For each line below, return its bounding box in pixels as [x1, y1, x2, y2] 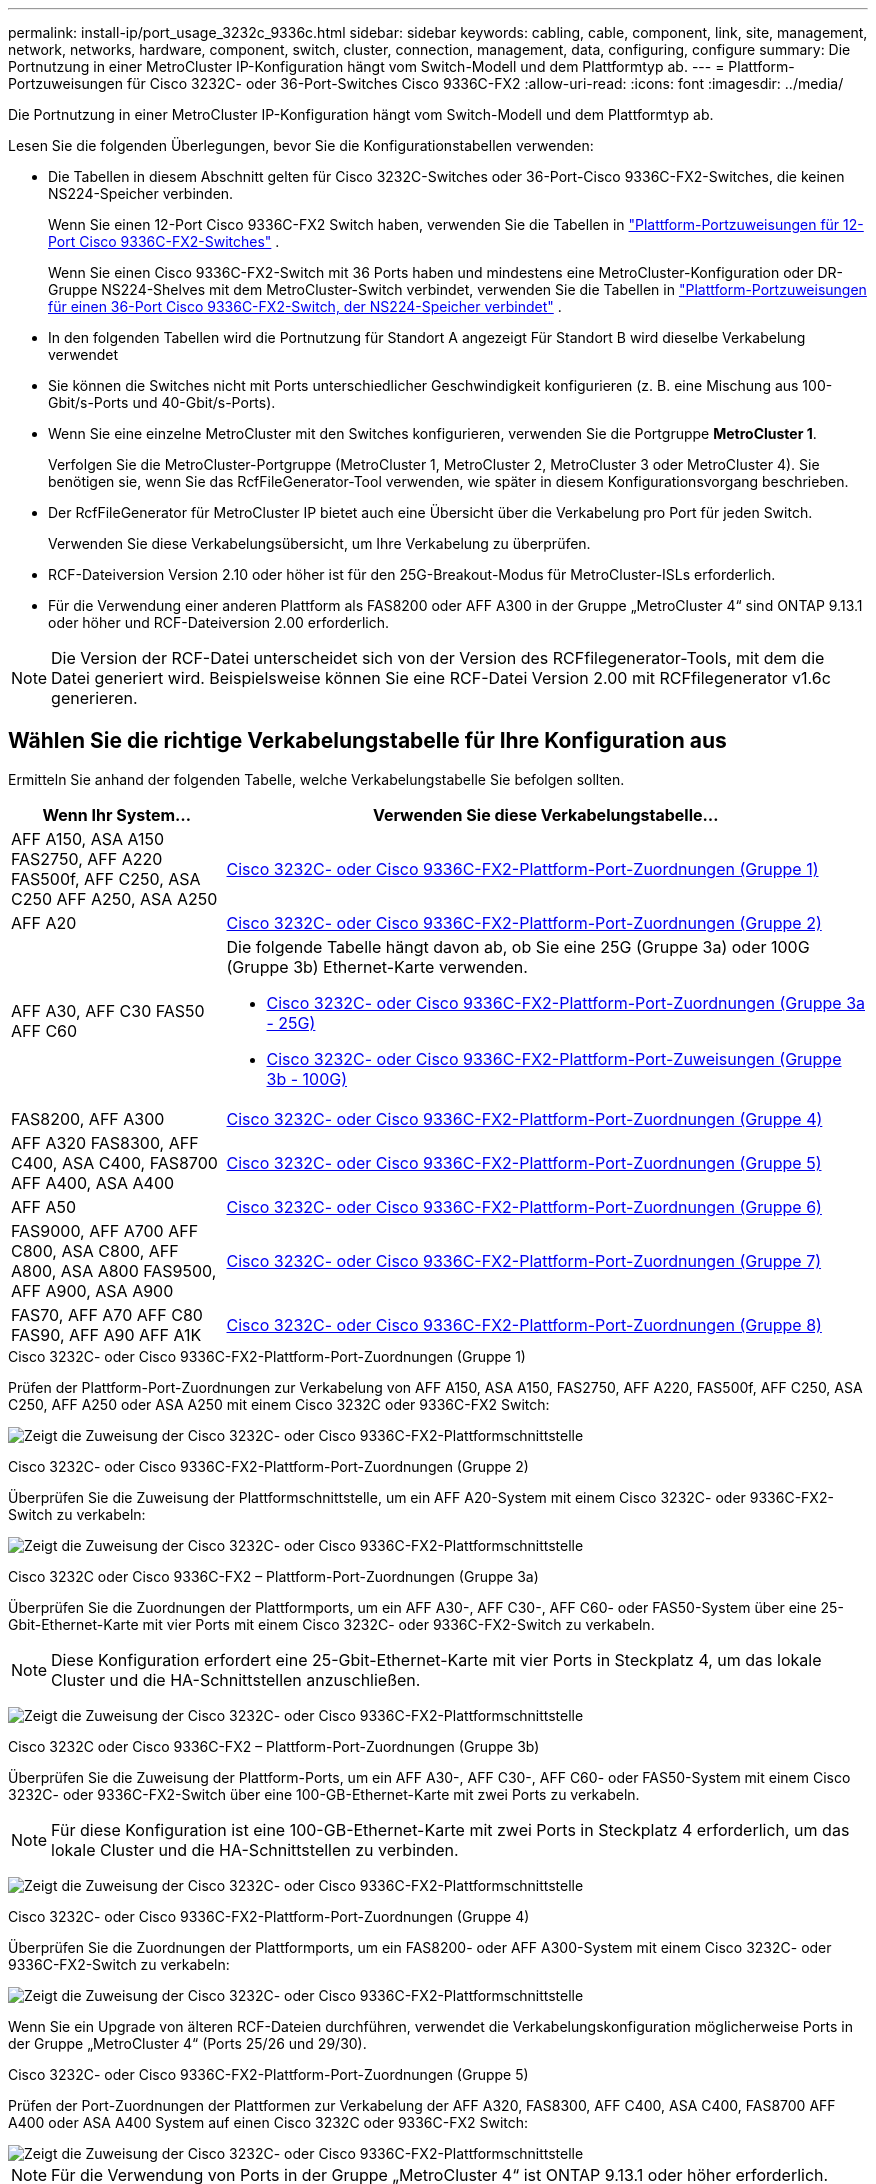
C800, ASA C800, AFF [11, 1240, 179, 1261]
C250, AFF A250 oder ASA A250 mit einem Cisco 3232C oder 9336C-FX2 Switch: [8, 1395, 550, 1413]
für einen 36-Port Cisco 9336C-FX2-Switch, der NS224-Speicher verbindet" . [48, 298, 562, 315]
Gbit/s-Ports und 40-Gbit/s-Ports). [48, 394, 276, 411]
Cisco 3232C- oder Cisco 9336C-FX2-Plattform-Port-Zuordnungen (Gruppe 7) [226, 1250, 822, 1271]
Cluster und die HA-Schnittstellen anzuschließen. [51, 1669, 421, 1690]
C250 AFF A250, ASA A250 [11, 888, 218, 909]
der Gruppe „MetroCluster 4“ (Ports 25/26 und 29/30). [8, 2034, 367, 2052]
